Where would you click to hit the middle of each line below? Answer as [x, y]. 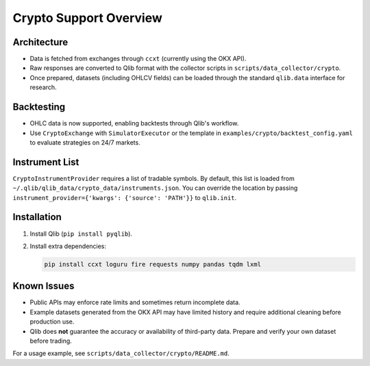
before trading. [51, 341]
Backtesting [39, 107]
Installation [37, 217]
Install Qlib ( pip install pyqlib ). [81, 234]
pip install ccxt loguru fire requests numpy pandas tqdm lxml [153, 264]
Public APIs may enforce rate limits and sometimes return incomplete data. [135, 302]
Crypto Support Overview [87, 18]
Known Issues [44, 286]
